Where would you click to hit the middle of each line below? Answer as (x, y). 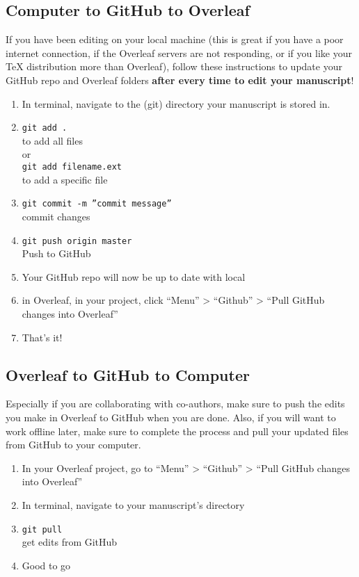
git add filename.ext (72, 167)
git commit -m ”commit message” (97, 204)
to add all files (52, 140)
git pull (42, 529)
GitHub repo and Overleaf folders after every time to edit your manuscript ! (180, 80)
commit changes (56, 216)
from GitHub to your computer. (73, 445)
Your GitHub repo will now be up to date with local (134, 276)
